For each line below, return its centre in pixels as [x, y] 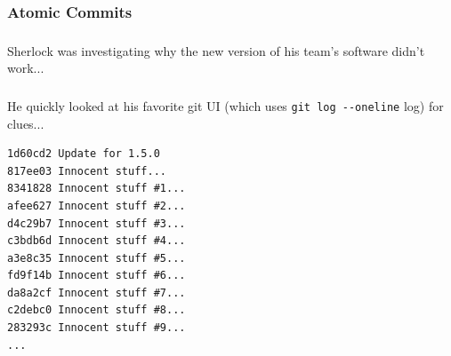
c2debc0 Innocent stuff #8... [97, 310]
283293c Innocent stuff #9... [97, 328]
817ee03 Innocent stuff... [87, 171]
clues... [26, 123]
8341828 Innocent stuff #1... [97, 189]
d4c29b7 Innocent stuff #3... [97, 223]
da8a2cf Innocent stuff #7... [97, 293]
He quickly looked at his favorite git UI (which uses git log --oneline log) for [225, 105]
